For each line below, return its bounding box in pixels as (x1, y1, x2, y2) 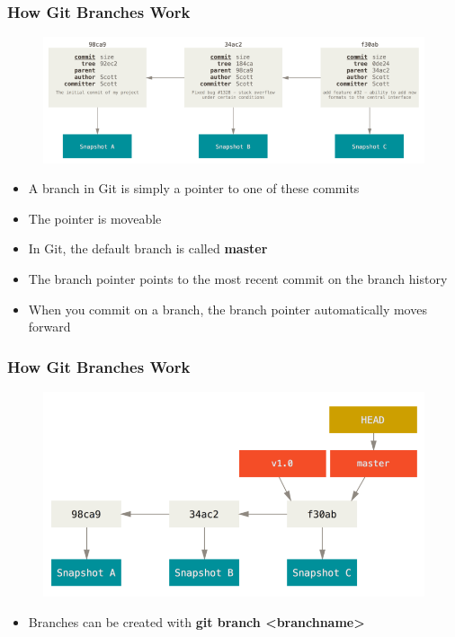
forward (28, 317, 71, 336)
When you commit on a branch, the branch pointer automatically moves (28, 299, 427, 318)
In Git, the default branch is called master (28, 239, 268, 258)
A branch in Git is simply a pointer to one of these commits (28, 179, 360, 198)
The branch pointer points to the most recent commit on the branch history (28, 270, 448, 288)
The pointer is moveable (28, 208, 162, 227)
